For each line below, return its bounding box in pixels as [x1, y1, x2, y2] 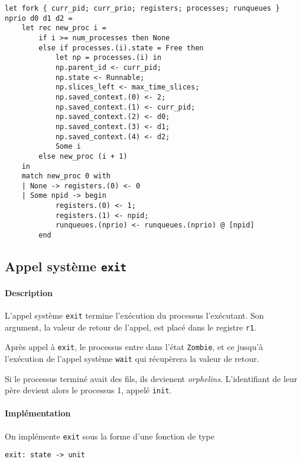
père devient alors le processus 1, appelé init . [5, 384, 172, 396]
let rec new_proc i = [21, 24, 106, 33]
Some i [55, 142, 81, 151]
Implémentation [5, 407, 71, 419]
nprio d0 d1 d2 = [5, 14, 73, 23]
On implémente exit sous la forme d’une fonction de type [5, 429, 215, 442]
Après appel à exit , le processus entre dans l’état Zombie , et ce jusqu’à [5, 341, 263, 353]
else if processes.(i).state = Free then [38, 43, 204, 52]
